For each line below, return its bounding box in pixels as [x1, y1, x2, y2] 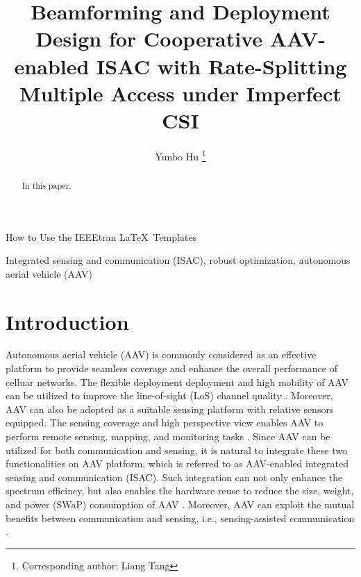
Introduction [6, 307, 129, 335]
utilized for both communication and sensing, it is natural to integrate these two [6, 442, 347, 457]
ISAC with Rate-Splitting [96, 51, 347, 80]
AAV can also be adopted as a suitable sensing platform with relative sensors [6, 401, 334, 416]
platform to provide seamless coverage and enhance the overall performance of [6, 361, 337, 376]
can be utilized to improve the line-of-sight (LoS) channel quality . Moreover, [6, 388, 333, 403]
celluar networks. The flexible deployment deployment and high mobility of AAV [6, 374, 349, 389]
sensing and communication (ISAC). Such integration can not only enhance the [6, 469, 343, 484]
